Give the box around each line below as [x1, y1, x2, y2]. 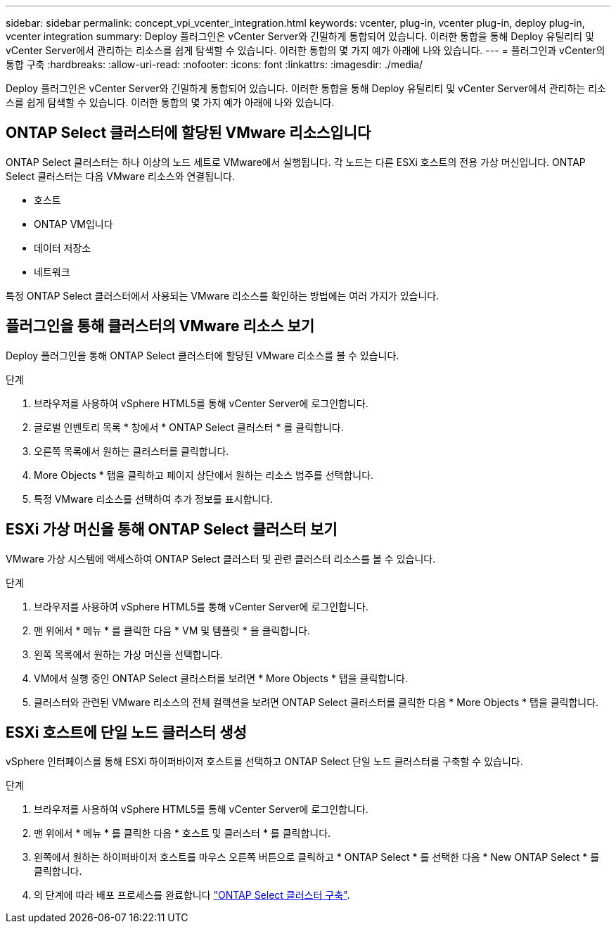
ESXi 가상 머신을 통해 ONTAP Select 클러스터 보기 [6, 520, 338, 539]
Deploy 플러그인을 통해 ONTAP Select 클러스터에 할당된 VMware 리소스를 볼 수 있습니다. [6, 349, 399, 361]
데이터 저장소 [34, 241, 91, 254]
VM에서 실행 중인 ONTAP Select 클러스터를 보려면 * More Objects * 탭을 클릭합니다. [34, 672, 408, 684]
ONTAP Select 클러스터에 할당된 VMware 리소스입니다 [6, 124, 371, 142]
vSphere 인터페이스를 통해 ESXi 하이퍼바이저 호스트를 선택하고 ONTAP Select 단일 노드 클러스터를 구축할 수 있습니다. [6, 755, 523, 768]
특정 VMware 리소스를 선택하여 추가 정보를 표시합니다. [34, 492, 274, 505]
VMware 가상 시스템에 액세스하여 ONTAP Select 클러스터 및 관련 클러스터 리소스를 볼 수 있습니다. [6, 552, 436, 565]
